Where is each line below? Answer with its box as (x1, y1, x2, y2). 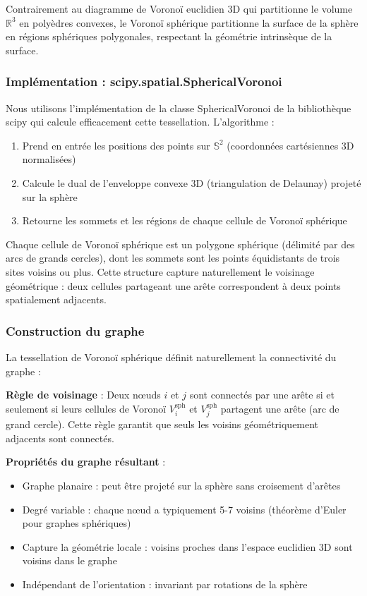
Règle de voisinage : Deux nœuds (6, 387, 161, 402)
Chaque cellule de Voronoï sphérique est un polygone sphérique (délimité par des (6, 236, 355, 251)
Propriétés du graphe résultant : (6, 454, 166, 469)
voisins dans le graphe (22, 553, 117, 568)
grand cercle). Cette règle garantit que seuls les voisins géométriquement (6, 417, 319, 432)
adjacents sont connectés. (6, 430, 114, 445)
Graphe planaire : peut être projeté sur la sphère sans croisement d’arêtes (22, 478, 341, 492)
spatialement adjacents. (6, 292, 107, 307)
